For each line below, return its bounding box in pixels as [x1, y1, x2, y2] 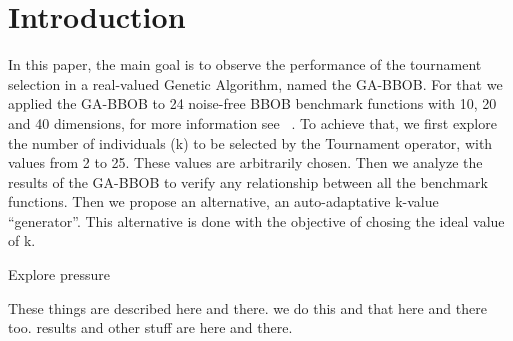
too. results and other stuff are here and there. [8, 317, 293, 338]
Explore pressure [8, 264, 110, 285]
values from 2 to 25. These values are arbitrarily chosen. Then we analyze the [8, 152, 483, 173]
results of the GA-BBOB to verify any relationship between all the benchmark [8, 171, 488, 192]
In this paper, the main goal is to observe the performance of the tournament [8, 54, 482, 75]
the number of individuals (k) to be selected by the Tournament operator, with [8, 132, 493, 153]
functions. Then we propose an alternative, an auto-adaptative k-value [8, 191, 439, 212]
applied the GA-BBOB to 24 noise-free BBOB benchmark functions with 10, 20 [8, 93, 497, 114]
